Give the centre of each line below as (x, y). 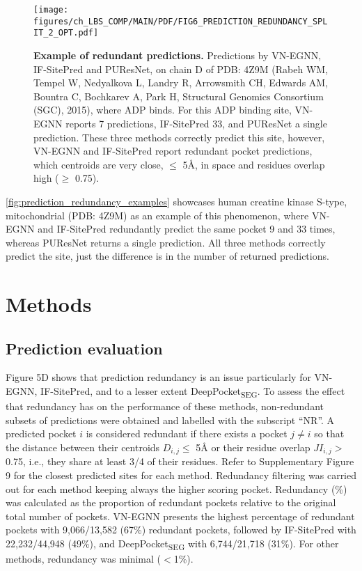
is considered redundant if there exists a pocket (187, 433)
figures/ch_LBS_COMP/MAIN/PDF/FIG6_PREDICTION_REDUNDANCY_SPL (181, 21)
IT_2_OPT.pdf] (66, 33)
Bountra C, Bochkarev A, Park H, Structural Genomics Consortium (179, 96)
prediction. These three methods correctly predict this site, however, (179, 137)
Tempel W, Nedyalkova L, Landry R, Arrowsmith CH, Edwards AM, (181, 83)
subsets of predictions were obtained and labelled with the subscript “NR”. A (170, 420)
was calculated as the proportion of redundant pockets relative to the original (171, 502)
